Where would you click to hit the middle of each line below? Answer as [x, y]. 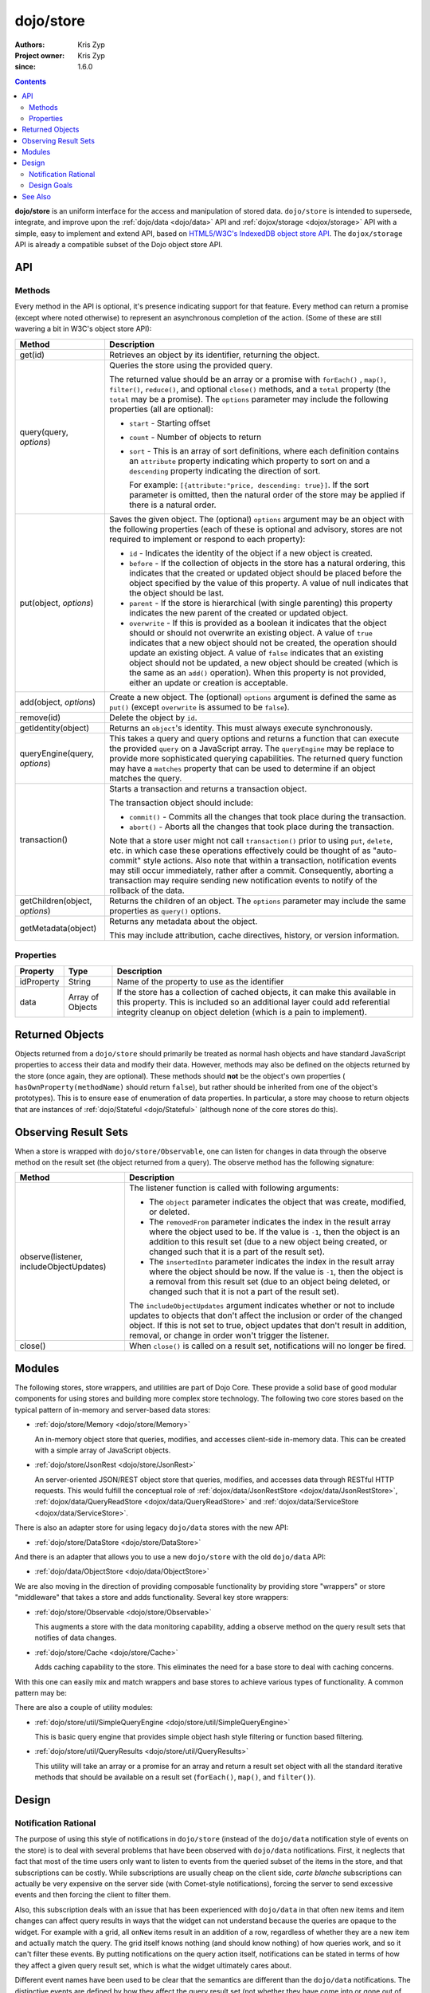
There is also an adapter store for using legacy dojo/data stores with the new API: [152, 1527]
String [80, 982]
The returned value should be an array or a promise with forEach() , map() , [247, 379]
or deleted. [169, 1212]
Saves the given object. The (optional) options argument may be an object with [256, 519]
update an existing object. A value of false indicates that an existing [256, 652]
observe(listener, [51, 1257]
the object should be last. [176, 592]
